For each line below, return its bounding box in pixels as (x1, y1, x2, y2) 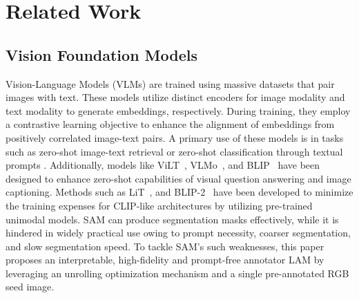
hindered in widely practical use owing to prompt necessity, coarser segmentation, (6, 225, 351, 240)
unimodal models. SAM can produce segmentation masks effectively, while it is (6, 212, 339, 226)
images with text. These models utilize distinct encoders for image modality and (6, 90, 345, 104)
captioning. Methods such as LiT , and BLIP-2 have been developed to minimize (6, 185, 353, 199)
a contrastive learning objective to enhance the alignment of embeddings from (6, 117, 335, 131)
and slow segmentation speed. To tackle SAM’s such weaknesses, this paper (6, 239, 324, 253)
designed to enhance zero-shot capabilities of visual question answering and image (6, 171, 351, 185)
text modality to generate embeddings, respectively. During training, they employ (6, 103, 351, 118)
